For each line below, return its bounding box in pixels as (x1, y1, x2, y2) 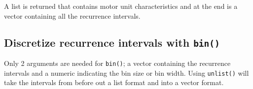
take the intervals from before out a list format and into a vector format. (4, 77, 224, 88)
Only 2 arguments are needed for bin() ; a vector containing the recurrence (4, 58, 231, 68)
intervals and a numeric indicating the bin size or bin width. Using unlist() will (4, 67, 249, 78)
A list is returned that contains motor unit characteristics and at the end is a (4, 1, 238, 11)
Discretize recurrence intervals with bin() (4, 34, 220, 50)
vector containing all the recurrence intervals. (4, 10, 141, 21)
